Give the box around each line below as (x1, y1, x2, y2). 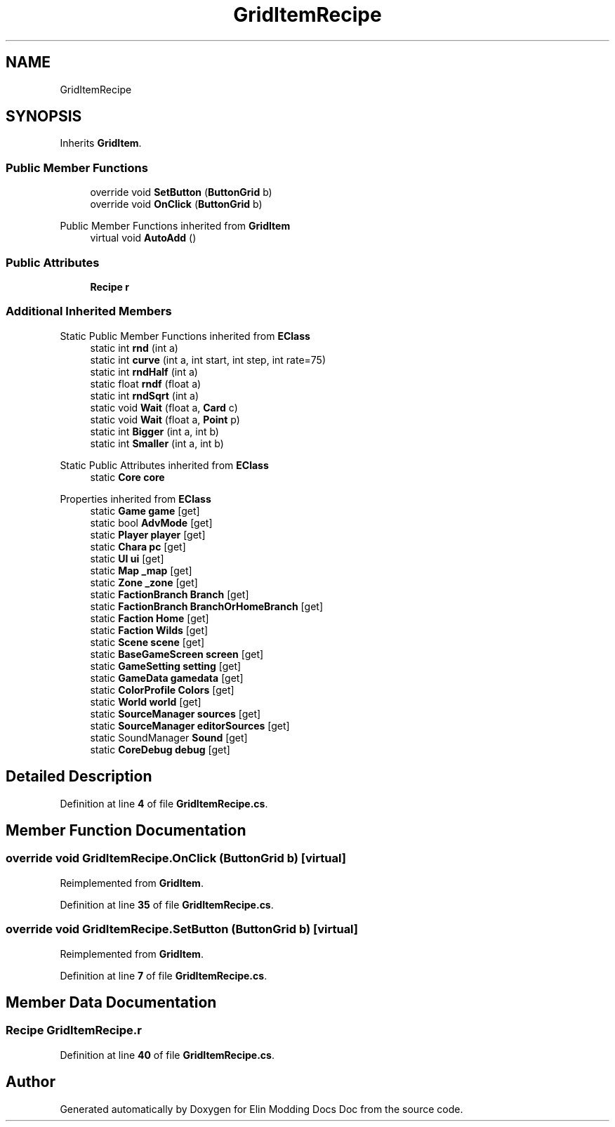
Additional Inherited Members (6, 304, 172, 319)
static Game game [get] (90, 504, 200, 517)
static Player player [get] (90, 528, 206, 541)
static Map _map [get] (90, 564, 192, 576)
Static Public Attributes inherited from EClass (60, 459, 269, 471)
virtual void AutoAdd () (90, 232, 197, 244)
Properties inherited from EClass (60, 492, 211, 505)
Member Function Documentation (6, 821, 246, 839)
